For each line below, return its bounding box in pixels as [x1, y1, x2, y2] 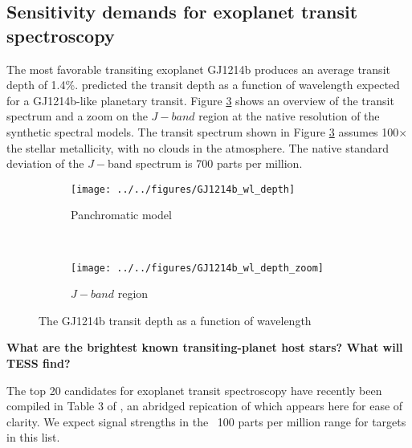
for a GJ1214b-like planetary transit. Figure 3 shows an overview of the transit [6, 92, 394, 108]
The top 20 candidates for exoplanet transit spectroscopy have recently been [6, 381, 382, 398]
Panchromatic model [71, 206, 172, 223]
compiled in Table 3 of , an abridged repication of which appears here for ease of [6, 397, 403, 414]
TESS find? [6, 355, 71, 372]
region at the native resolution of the [198, 108, 380, 124]
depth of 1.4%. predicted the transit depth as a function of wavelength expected [6, 76, 400, 93]
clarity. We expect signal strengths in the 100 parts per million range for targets [6, 413, 406, 430]
